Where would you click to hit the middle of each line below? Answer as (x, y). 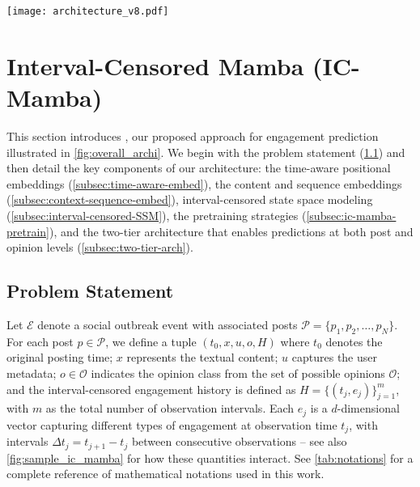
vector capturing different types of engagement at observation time (172, 424)
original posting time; (60, 357)
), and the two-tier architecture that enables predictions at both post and (231, 231)
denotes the (354, 341)
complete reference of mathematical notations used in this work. (165, 474)
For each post (40, 341)
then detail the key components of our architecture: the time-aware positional (199, 168)
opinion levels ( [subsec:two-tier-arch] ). (100, 247)
